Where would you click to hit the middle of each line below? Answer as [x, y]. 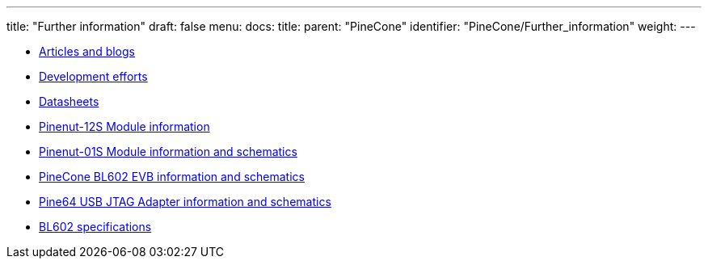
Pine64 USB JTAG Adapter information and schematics [185, 202]
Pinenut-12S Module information [124, 126]
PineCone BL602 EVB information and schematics [172, 177]
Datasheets [69, 101]
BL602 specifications [95, 227]
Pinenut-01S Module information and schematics [168, 151]
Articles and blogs [87, 51]
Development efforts [93, 76]
